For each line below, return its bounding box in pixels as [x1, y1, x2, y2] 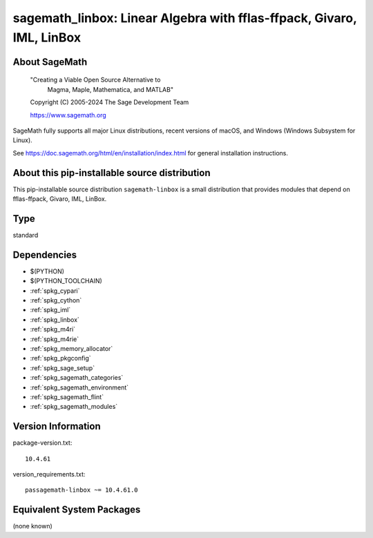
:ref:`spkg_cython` [30, 296, 82, 304]
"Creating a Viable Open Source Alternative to [30, 76, 161, 84]
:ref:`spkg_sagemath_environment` [30, 383, 129, 392]
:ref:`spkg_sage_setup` [30, 363, 95, 372]
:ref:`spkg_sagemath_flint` [30, 392, 104, 401]
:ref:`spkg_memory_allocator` [30, 344, 113, 352]
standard [12, 231, 39, 239]
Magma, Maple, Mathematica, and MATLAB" [47, 85, 174, 93]
